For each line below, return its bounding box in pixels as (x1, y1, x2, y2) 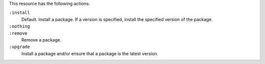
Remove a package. (21, 37, 61, 43)
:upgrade (9, 44, 30, 50)
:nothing (9, 23, 30, 29)
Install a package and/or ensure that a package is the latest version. (21, 50, 159, 56)
